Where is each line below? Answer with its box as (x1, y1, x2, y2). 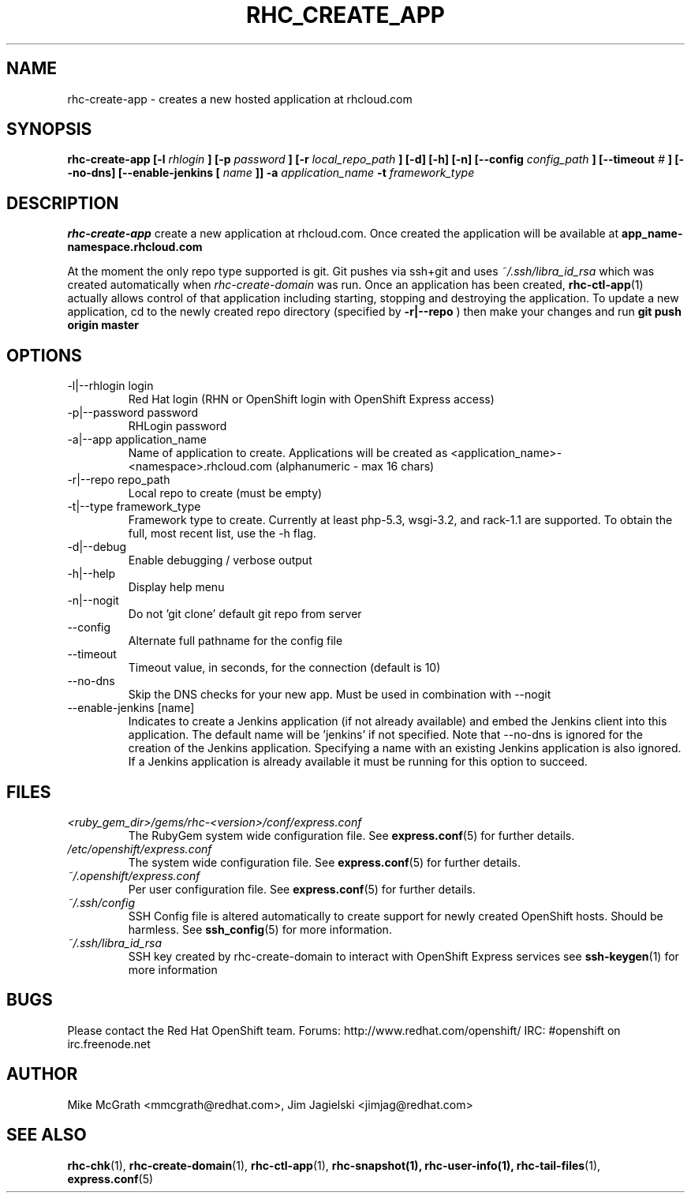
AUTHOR (6, 1064, 78, 1085)
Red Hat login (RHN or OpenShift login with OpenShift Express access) (128, 392, 495, 407)
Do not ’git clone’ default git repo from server (128, 607, 362, 621)
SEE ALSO (6, 1125, 87, 1145)
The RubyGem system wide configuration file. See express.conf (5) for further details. (128, 828, 575, 842)
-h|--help (67, 567, 116, 581)
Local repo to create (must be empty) (128, 486, 323, 500)
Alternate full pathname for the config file (128, 634, 343, 648)
